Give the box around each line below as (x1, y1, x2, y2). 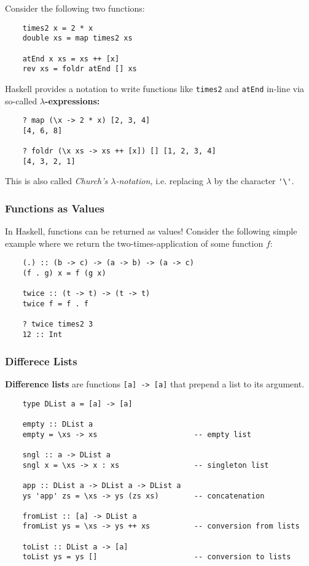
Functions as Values (5, 200, 104, 215)
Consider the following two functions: (5, 2, 145, 14)
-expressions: (45, 94, 100, 107)
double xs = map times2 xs (22, 34, 133, 43)
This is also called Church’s (5, 174, 108, 187)
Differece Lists (5, 353, 77, 368)
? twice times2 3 (22, 320, 93, 329)
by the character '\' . (214, 174, 294, 187)
